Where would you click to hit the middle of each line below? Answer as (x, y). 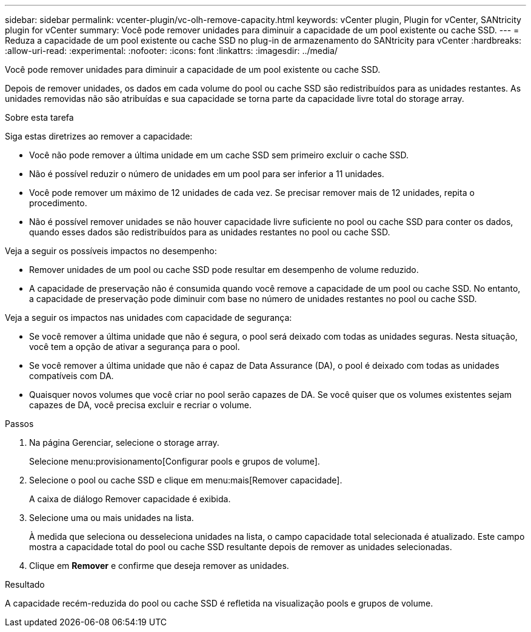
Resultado (25, 584)
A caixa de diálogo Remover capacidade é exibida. (130, 499)
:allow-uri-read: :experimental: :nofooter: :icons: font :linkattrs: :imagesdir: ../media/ (171, 51)
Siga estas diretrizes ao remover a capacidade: (99, 136)
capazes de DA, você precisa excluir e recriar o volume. (141, 405)
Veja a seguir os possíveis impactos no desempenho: (111, 251)
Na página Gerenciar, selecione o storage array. (124, 442)
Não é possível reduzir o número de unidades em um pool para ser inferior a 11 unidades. (207, 174)
